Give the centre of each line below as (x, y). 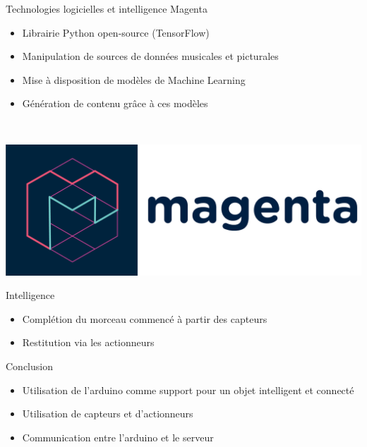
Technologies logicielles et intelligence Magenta (107, 8)
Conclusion (29, 366)
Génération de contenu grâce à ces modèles (115, 103)
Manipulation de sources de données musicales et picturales (150, 56)
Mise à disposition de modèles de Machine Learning (134, 79)
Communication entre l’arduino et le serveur (118, 437)
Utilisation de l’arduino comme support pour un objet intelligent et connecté (188, 390)
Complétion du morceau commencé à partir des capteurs (145, 318)
